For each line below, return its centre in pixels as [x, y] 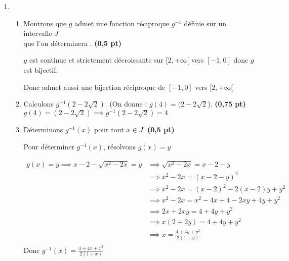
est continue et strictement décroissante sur [96, 60]
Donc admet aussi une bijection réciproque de [94, 87]
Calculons [38, 104]
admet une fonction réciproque [122, 23]
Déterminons [43, 129]
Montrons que [45, 23]
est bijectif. [41, 69]
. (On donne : [126, 104]
